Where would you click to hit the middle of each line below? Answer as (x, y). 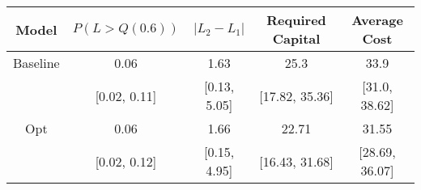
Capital (296, 38)
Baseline (36, 63)
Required (296, 20)
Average (377, 20)
